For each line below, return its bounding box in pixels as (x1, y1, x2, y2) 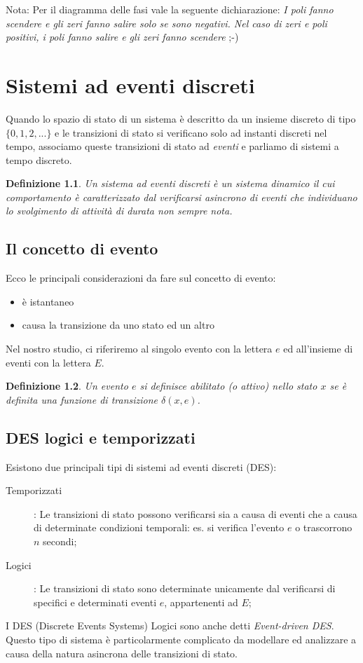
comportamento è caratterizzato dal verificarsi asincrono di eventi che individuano (6, 189, 357, 204)
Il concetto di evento (6, 238, 158, 259)
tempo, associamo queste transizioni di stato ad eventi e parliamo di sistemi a (6, 139, 339, 153)
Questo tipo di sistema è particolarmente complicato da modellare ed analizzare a (6, 631, 357, 646)
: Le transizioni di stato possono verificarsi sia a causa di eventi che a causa (34, 506, 357, 521)
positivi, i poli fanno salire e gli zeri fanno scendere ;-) (6, 29, 239, 44)
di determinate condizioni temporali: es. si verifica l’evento (34, 520, 285, 535)
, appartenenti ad (164, 594, 238, 609)
